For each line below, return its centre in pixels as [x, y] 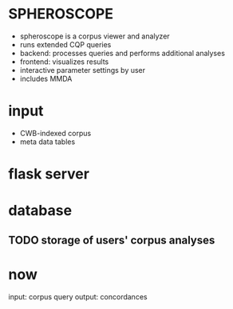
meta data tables [47, 142]
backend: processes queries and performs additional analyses [122, 53]
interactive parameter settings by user [83, 70]
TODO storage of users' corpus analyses [112, 240]
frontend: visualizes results [64, 62]
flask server [49, 174]
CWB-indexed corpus [55, 133]
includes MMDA [46, 78]
